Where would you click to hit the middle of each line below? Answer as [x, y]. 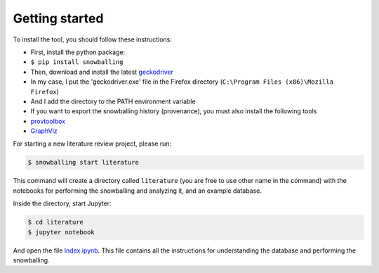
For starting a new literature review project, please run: [92, 144]
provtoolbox [48, 121]
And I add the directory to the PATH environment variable [113, 101]
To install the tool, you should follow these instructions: [92, 39]
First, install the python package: [78, 52]
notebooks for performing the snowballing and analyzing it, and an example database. [138, 191]
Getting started [58, 18]
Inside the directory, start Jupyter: [62, 203]
